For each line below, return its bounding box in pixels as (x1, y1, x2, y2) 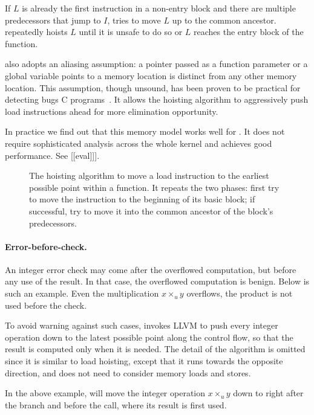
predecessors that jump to (5, 13, 101, 26)
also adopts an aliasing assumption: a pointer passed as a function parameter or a (5, 57, 308, 70)
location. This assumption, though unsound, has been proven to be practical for (5, 81, 301, 94)
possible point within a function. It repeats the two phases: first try (29, 181, 280, 193)
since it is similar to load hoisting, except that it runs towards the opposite (5, 355, 283, 367)
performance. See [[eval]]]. (5, 149, 100, 161)
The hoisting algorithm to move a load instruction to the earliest (29, 169, 269, 182)
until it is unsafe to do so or (79, 25, 183, 38)
